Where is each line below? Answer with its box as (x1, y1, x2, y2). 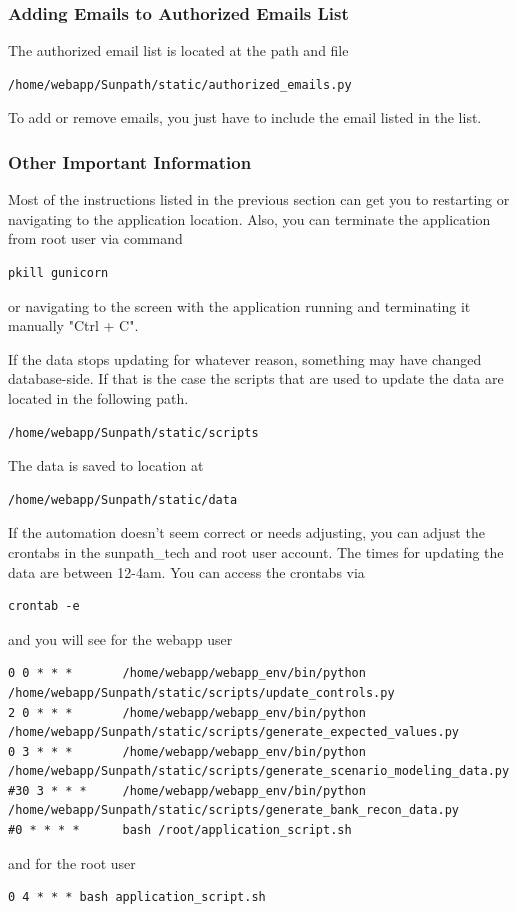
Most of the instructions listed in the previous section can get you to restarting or (8, 189, 510, 210)
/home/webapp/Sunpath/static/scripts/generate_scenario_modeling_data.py (8, 764, 510, 779)
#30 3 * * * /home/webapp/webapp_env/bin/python (8, 783, 366, 798)
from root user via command (8, 228, 183, 249)
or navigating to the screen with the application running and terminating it (8, 295, 471, 316)
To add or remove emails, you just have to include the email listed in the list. (8, 107, 482, 128)
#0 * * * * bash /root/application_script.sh (8, 823, 352, 838)
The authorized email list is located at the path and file (8, 40, 349, 61)
